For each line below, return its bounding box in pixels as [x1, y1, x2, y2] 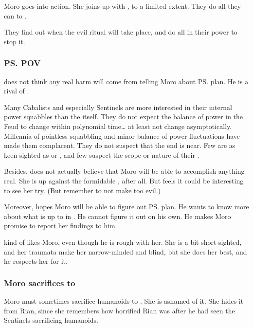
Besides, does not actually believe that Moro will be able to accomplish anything [4, 166, 245, 176]
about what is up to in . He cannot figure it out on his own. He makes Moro [4, 211, 231, 221]
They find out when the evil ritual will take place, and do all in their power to [4, 27, 237, 37]
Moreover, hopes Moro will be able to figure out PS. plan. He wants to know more [4, 201, 249, 212]
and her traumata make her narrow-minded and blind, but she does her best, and [4, 246, 247, 256]
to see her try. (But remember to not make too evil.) [4, 185, 161, 195]
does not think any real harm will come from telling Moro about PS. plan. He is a [4, 76, 249, 86]
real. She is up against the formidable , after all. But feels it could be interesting [4, 175, 244, 185]
